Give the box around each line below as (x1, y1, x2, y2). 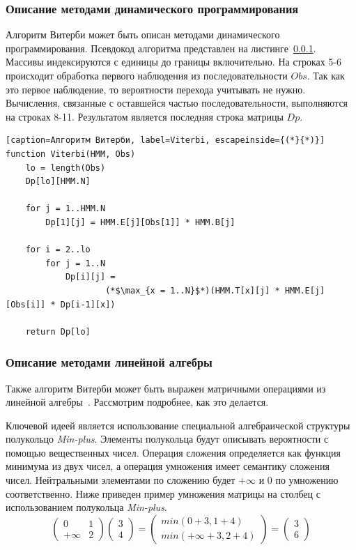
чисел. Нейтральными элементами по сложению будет (6, 473, 235, 487)
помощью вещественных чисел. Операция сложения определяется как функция (6, 445, 341, 459)
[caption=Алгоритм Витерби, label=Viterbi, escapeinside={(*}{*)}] (6, 135, 325, 146)
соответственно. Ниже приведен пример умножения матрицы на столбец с (6, 486, 320, 501)
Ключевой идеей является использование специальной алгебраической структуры (6, 418, 350, 432)
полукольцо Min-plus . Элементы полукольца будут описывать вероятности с (6, 431, 329, 446)
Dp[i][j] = (65, 272, 116, 282)
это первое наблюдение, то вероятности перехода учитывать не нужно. (6, 82, 306, 96)
